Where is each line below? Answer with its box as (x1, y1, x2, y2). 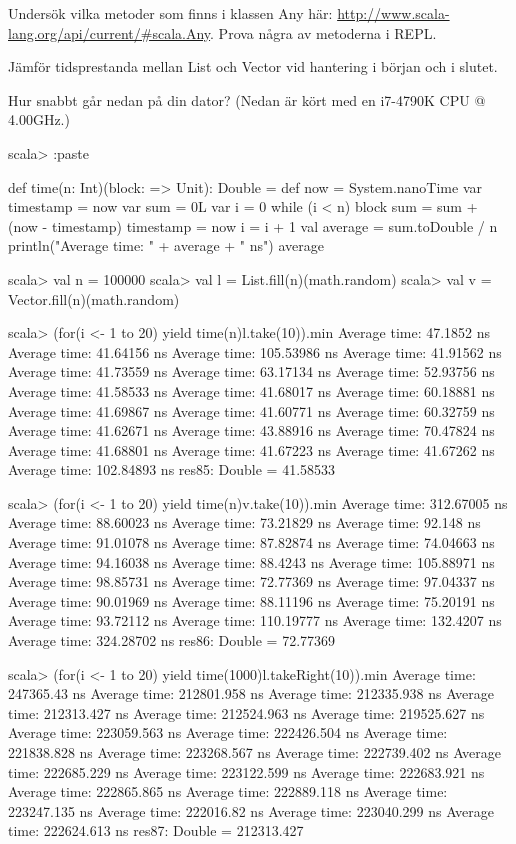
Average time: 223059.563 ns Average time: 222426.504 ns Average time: (8, 722, 448, 743)
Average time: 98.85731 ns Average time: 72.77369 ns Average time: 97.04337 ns (8, 571, 495, 592)
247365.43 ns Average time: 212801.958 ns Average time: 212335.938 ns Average (8, 683, 495, 704)
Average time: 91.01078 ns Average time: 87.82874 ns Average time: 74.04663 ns (8, 532, 495, 553)
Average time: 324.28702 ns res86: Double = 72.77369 (8, 630, 336, 651)
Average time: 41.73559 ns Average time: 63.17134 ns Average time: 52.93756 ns (8, 361, 495, 382)
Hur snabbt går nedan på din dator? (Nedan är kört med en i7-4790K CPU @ (8, 89, 486, 110)
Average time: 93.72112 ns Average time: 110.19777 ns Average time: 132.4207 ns (8, 610, 502, 631)
